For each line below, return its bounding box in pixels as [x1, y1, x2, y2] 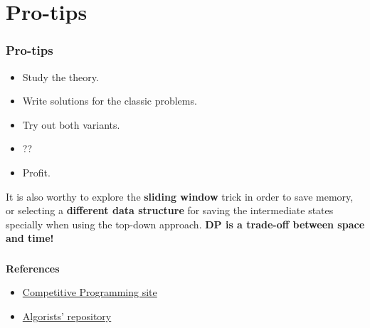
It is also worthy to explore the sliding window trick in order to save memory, [6, 189, 354, 203]
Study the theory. [22, 69, 99, 84]
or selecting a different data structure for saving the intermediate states [6, 203, 334, 218]
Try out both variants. [22, 117, 120, 132]
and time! [6, 231, 54, 245]
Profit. [22, 164, 51, 179]
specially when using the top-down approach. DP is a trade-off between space [6, 216, 365, 231]
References [6, 260, 60, 275]
